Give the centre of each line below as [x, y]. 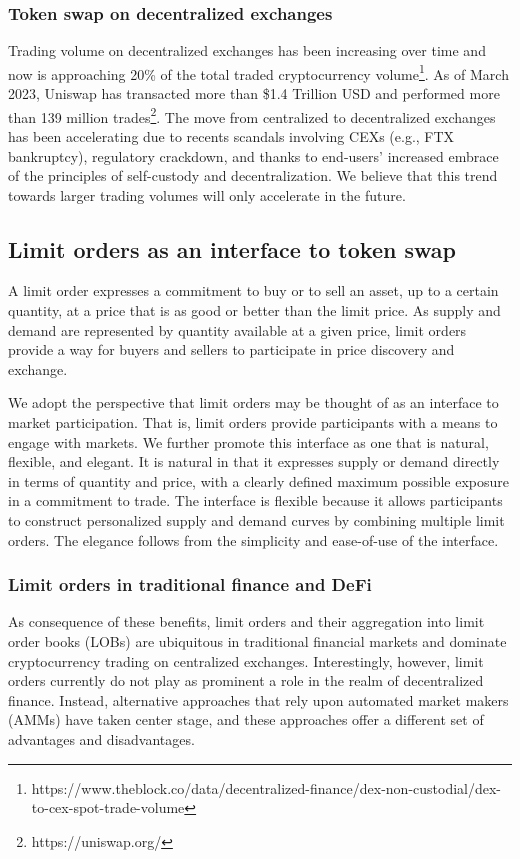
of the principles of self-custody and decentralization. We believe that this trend [253, 175]
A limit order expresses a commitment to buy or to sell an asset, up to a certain [253, 290]
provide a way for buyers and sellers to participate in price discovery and [231, 349]
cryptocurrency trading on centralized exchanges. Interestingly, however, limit [246, 660]
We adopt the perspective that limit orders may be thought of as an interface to [253, 402]
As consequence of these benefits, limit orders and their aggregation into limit [246, 621]
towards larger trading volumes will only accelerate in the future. [207, 194]
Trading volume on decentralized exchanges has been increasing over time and [247, 50]
